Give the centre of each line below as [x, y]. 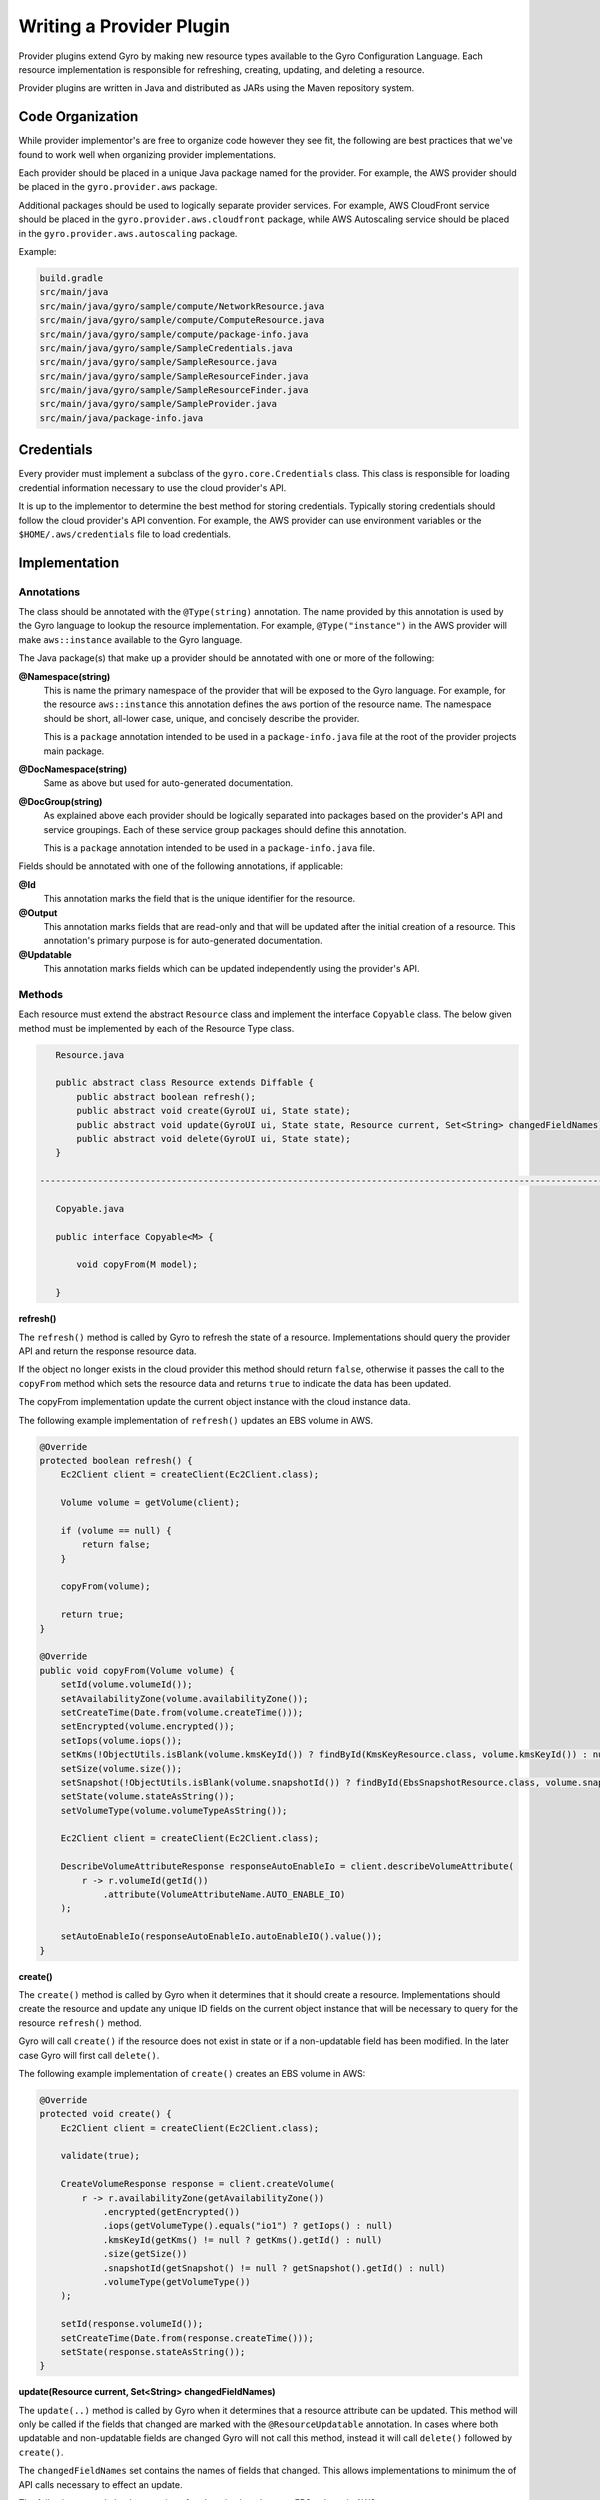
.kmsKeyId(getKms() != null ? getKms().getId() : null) [242, 2239]
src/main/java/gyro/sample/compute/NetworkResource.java [182, 306]
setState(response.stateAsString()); [153, 2351]
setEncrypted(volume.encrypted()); [147, 1726]
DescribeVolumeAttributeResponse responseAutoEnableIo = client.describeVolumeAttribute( [287, 1866]
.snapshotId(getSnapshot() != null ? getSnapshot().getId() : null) [274, 2268]
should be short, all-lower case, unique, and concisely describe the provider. [201, 718]
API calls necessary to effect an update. [100, 2484]
